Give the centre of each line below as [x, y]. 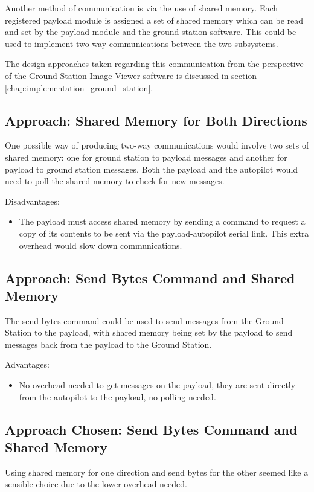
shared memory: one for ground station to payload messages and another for [146, 157]
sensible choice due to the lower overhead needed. [96, 484]
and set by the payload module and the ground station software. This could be [151, 32]
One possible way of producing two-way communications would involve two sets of [157, 145]
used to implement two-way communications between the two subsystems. [142, 43]
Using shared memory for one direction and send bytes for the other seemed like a [157, 472]
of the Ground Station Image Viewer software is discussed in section [131, 75]
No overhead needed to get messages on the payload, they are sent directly [157, 385]
